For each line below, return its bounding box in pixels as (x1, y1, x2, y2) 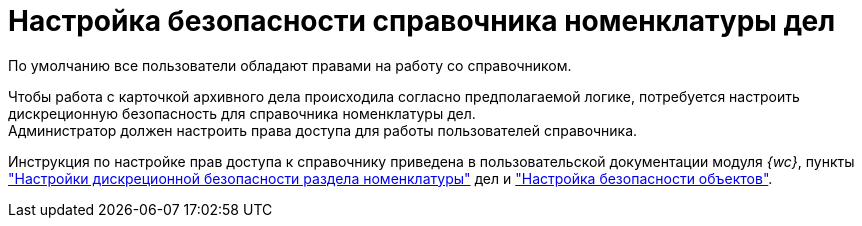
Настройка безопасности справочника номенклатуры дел (8, 4, 836, 38)
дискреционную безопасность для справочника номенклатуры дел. (8, 104, 476, 122)
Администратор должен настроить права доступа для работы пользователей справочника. (8, 121, 638, 139)
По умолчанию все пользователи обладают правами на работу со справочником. (8, 56, 572, 74)
